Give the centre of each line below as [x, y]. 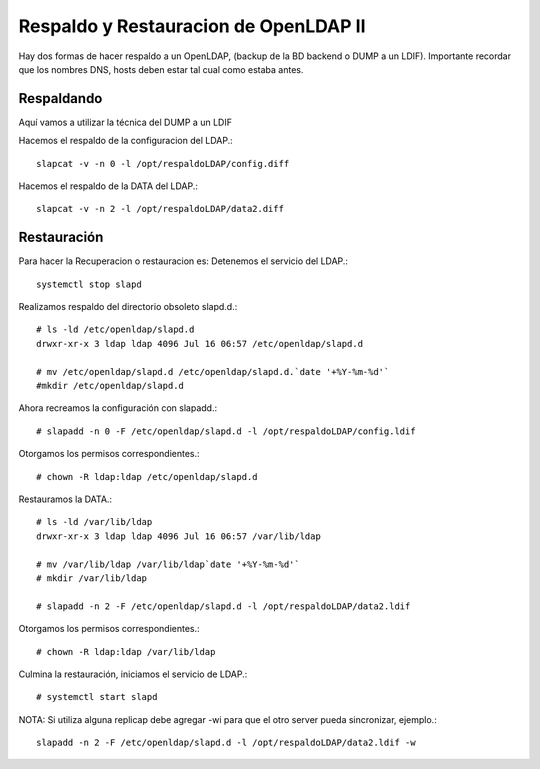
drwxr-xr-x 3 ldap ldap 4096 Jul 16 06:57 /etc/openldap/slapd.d [200, 343]
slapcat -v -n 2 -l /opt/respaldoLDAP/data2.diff [160, 209]
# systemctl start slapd [97, 697]
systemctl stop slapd [89, 284]
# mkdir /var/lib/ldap [92, 578]
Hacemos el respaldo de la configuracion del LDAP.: [126, 141]
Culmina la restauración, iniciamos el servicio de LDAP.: [133, 674]
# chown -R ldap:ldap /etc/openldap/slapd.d [147, 476]
